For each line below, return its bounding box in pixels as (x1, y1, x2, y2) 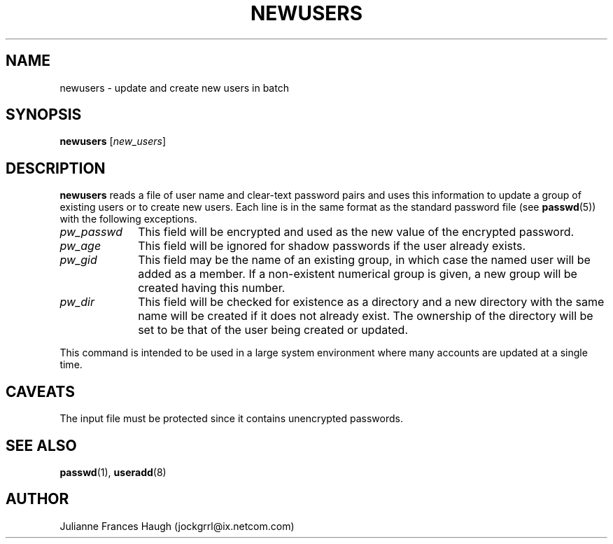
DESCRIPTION (6, 159, 106, 177)
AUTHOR (6, 490, 69, 508)
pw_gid (59, 253, 97, 267)
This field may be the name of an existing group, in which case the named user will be (138, 253, 591, 267)
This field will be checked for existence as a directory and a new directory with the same (138, 295, 605, 309)
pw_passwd (59, 225, 122, 239)
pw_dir (59, 295, 95, 309)
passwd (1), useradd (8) (59, 466, 167, 478)
